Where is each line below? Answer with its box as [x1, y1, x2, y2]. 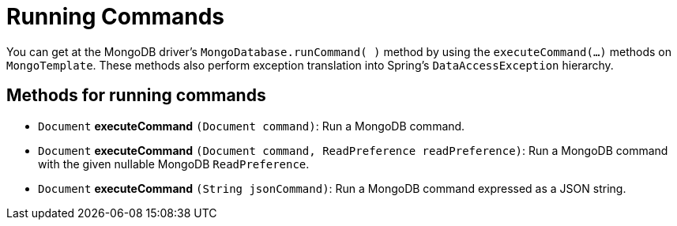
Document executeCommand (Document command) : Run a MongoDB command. [38, 119, 465, 133]
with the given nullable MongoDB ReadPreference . [38, 156, 310, 171]
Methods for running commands [6, 85, 266, 106]
